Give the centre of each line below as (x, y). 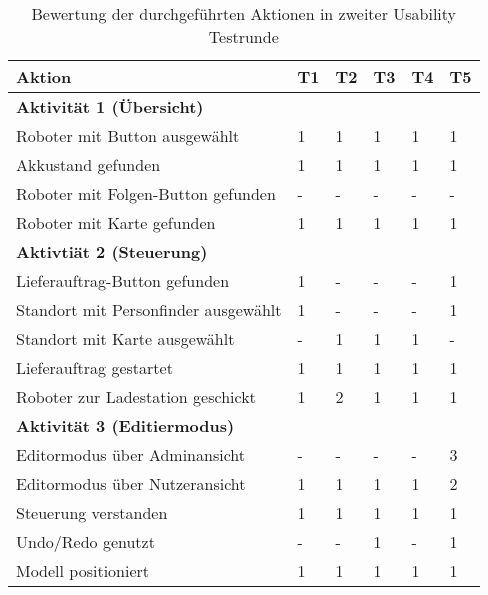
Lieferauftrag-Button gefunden (123, 280)
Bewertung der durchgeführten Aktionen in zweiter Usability (244, 13)
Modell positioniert (83, 570)
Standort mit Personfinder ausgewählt (149, 309)
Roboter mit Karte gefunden (116, 222)
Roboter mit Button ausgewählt (128, 135)
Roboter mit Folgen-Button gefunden (146, 193)
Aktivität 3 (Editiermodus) (125, 425)
